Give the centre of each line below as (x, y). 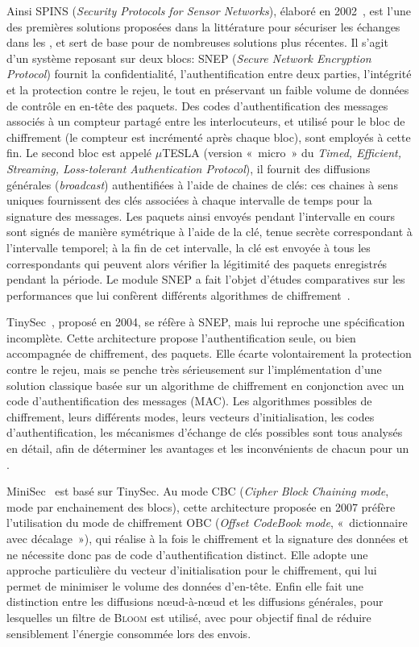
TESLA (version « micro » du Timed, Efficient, (282, 153)
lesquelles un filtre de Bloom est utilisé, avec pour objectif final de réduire (189, 617)
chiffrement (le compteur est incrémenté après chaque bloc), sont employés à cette (209, 137)
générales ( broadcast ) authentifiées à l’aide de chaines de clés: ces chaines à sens (202, 184)
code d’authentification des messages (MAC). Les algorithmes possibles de (189, 401)
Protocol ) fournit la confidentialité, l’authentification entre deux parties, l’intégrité (209, 74)
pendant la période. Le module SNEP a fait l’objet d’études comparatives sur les (206, 279)
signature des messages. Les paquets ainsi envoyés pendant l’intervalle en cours (201, 216)
